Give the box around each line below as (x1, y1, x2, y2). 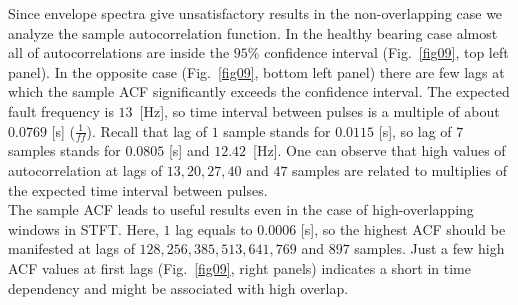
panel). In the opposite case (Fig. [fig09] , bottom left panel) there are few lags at (8, 61, 505, 82)
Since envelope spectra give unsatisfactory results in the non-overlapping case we (8, 3, 503, 23)
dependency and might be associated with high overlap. (8, 277, 349, 298)
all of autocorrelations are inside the (8, 42, 230, 63)
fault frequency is (8, 100, 114, 121)
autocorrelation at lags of (8, 159, 163, 180)
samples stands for (8, 140, 121, 161)
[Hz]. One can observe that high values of (253, 140, 506, 161)
